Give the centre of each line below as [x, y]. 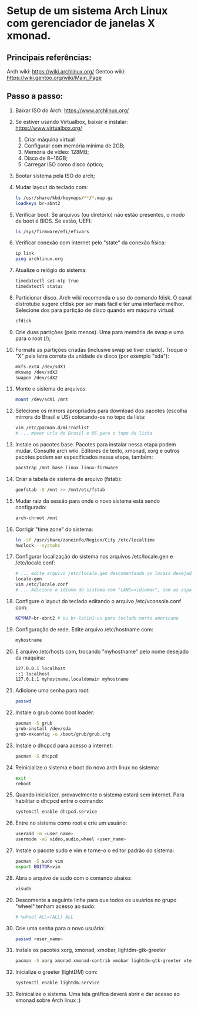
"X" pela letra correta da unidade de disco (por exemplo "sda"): [92, 356]
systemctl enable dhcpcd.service [56, 812]
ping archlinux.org [39, 259]
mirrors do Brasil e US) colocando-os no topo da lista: [80, 417]
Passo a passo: [35, 96]
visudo [23, 889]
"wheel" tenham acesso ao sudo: [55, 906]
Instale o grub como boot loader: [55, 712]
